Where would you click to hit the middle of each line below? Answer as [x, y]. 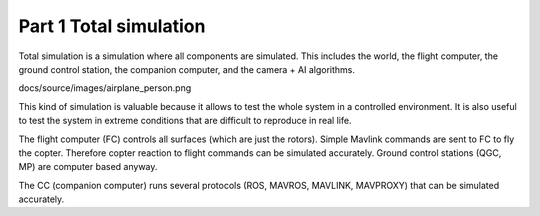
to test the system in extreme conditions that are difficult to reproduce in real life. [185, 121]
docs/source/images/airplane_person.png [105, 88]
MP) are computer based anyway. [88, 167]
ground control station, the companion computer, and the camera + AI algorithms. [186, 69]
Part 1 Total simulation [112, 26]
